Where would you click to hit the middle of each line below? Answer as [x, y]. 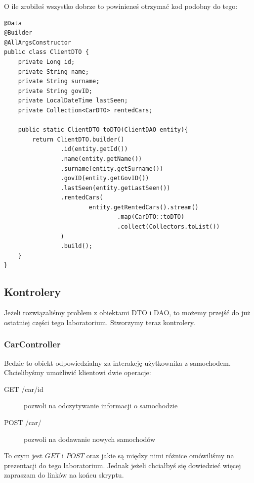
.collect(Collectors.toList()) [169, 227]
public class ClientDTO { [46, 52]
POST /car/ [23, 422]
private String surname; [59, 81]
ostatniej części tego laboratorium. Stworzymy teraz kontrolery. [100, 322]
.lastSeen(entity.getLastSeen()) [115, 188]
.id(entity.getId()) [94, 149]
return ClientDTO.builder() [78, 139]
